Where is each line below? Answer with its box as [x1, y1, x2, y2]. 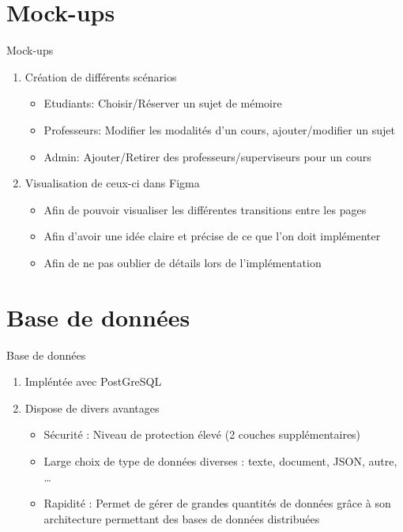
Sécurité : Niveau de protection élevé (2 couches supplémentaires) [43, 426, 361, 443]
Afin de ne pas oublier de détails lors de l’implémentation [43, 254, 322, 270]
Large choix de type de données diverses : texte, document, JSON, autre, [43, 452, 397, 469]
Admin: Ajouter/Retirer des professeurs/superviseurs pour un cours [43, 148, 371, 164]
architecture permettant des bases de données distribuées [43, 510, 320, 526]
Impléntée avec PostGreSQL [24, 373, 162, 390]
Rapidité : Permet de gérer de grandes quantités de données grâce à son [43, 495, 391, 511]
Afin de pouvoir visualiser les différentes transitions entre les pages [43, 201, 367, 217]
